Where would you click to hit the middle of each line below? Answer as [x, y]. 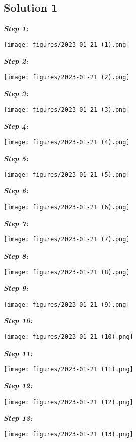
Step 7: [16, 223]
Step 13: [18, 418]
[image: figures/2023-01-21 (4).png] [67, 142]
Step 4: [16, 126]
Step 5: [16, 158]
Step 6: [16, 191]
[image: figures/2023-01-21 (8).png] [67, 272]
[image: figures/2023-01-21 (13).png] [69, 434]
